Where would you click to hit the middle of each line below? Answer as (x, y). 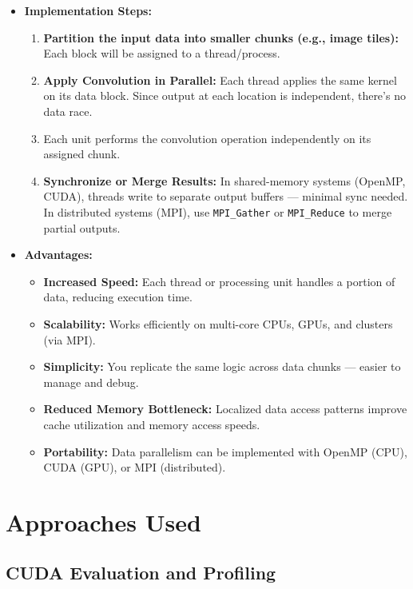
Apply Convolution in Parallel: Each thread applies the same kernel (220, 80)
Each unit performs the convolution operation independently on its (207, 138)
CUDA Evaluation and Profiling (141, 573)
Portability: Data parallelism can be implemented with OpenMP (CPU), (225, 451)
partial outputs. (82, 227)
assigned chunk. (82, 154)
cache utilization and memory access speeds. (152, 424)
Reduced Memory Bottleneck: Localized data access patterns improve (225, 409)
